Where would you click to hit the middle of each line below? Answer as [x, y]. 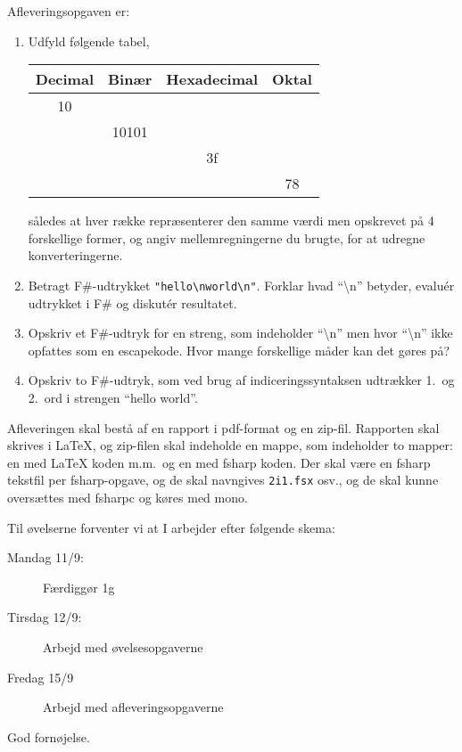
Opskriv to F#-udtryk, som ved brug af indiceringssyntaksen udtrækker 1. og [241, 380]
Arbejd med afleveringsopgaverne [133, 707]
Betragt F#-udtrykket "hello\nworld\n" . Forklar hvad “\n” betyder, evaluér [241, 285]
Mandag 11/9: [45, 557]
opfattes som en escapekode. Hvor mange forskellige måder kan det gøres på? [239, 350]
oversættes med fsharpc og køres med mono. [128, 498]
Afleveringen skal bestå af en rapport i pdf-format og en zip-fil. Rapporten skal [223, 427]
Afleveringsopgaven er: [69, 11]
